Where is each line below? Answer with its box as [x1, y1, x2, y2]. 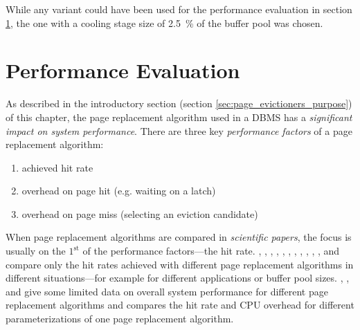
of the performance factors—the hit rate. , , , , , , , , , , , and [82, 244, 340, 258]
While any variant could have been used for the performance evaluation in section [6, 2, 352, 16]
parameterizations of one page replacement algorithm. [6, 311, 234, 326]
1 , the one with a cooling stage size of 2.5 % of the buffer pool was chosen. [6, 15, 323, 30]
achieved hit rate [21, 160, 93, 174]
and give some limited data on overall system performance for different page [6, 284, 328, 298]
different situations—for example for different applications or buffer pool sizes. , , [6, 271, 350, 285]
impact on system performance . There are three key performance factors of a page [6, 123, 352, 138]
